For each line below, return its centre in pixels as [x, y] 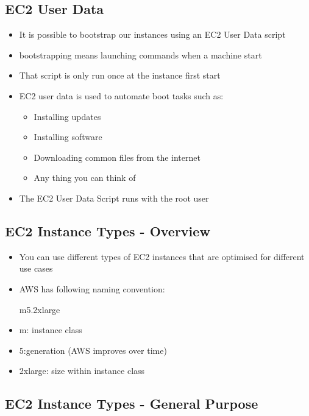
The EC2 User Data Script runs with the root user [114, 198]
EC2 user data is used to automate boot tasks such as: [121, 95]
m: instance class [51, 330]
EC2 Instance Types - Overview [108, 231]
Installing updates [67, 116]
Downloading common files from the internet [117, 157]
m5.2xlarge [40, 309]
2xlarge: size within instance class [82, 371]
